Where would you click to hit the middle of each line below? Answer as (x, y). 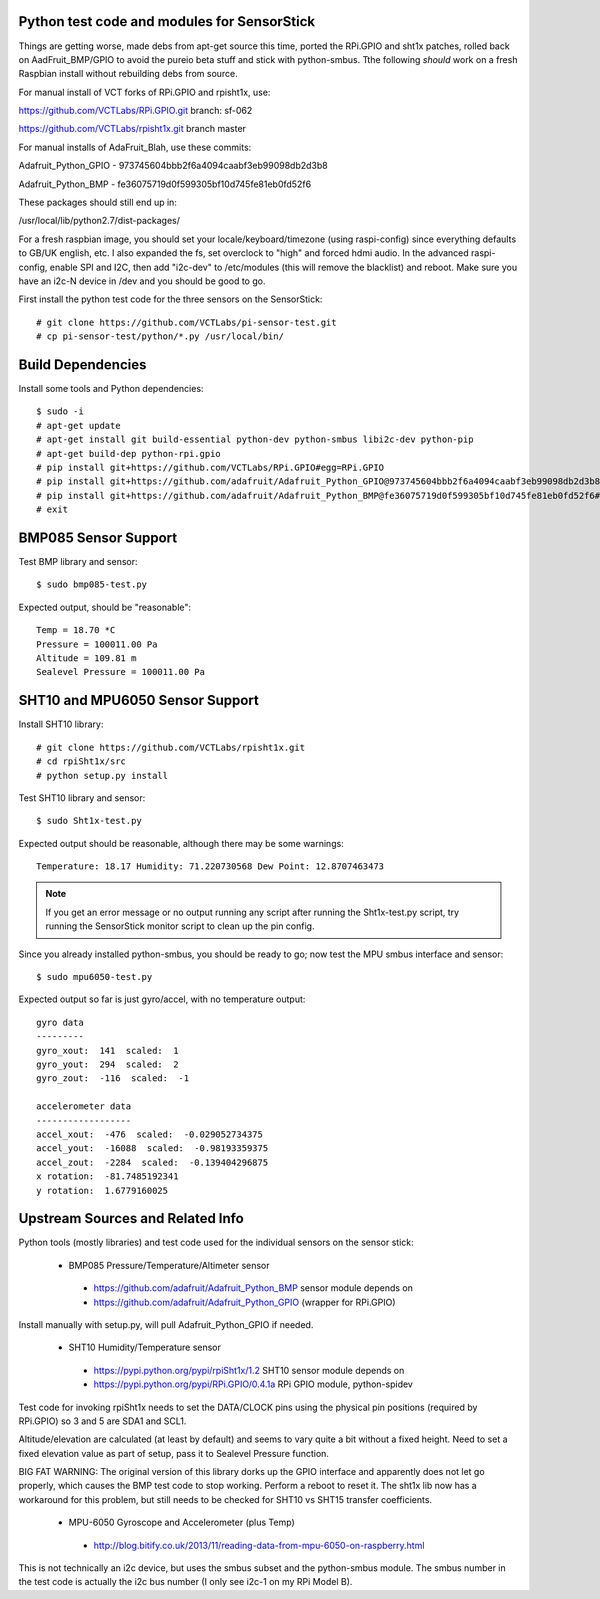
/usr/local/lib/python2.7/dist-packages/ (99, 221)
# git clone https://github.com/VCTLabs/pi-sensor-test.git (186, 322)
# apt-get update (78, 425)
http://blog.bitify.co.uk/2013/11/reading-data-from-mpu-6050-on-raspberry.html (259, 1545)
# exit (52, 509)
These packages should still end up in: (97, 202)
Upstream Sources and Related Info (131, 1218)
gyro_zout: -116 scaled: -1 (113, 1078)
